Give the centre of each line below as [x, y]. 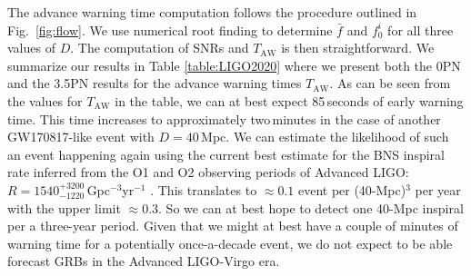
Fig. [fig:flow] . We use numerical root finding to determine [170, 30]
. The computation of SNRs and [160, 48]
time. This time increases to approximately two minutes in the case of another [224, 118]
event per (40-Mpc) [352, 189]
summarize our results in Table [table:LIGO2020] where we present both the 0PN [234, 65]
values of [31, 48]
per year [438, 189]
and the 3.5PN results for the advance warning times [155, 83]
